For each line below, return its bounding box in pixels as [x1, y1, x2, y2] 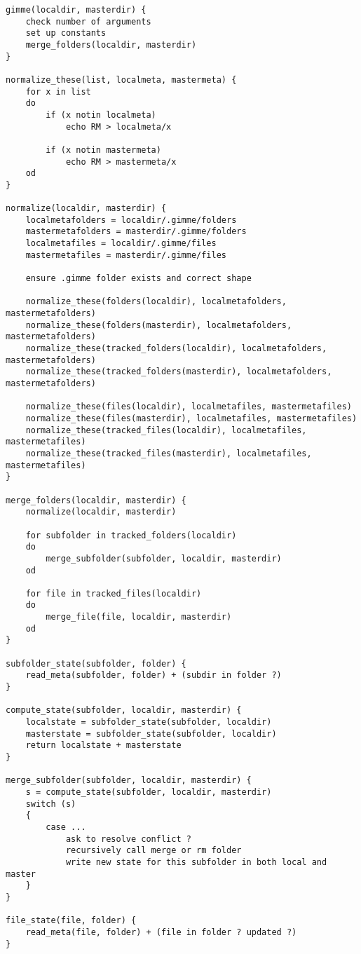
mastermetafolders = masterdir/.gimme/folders [25, 226, 247, 237]
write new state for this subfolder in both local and [65, 857, 327, 867]
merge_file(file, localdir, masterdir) [46, 612, 232, 622]
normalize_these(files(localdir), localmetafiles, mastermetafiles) [25, 402, 352, 412]
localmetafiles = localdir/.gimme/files [25, 238, 217, 249]
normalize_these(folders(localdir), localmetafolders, [25, 297, 287, 307]
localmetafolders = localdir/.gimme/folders [25, 214, 237, 225]
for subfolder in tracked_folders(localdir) [25, 530, 237, 540]
